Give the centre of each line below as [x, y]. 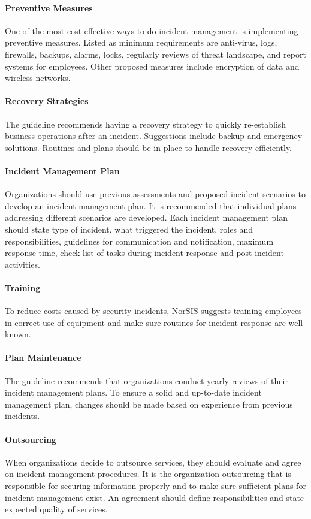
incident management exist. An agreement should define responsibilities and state [155, 497]
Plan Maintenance [43, 357]
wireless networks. [38, 78]
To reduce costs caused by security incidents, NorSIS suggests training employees [153, 311]
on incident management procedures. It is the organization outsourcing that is [148, 474]
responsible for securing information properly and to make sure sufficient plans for [155, 486]
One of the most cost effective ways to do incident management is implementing [152, 30]
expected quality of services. [56, 509]
